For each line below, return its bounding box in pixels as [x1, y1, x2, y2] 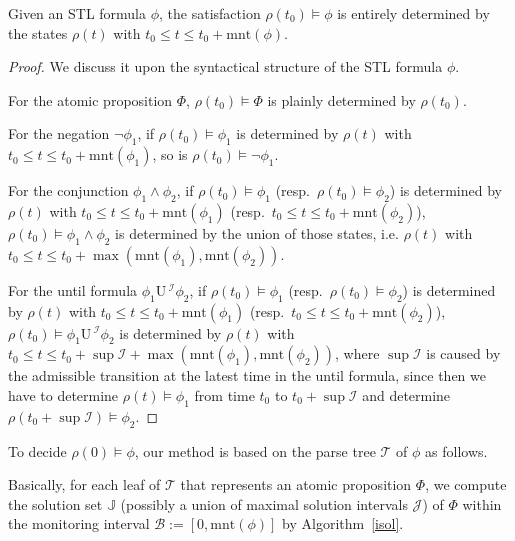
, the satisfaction [159, 3, 261, 23]
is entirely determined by [337, 3, 490, 23]
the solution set [8, 493, 103, 514]
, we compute [425, 474, 507, 495]
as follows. [425, 440, 488, 461]
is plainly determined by [267, 89, 416, 110]
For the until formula [8, 279, 138, 300]
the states [8, 22, 68, 43]
